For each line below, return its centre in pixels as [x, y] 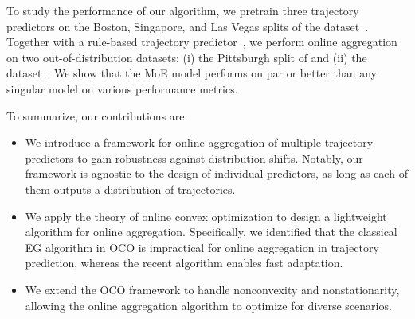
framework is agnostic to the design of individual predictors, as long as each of [216, 173]
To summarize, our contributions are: [97, 115]
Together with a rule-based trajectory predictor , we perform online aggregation [202, 42]
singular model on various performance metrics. [122, 88]
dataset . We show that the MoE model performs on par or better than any [192, 73]
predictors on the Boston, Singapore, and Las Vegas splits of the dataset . [188, 26]
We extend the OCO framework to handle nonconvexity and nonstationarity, [212, 289]
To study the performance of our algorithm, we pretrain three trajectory [183, 10]
